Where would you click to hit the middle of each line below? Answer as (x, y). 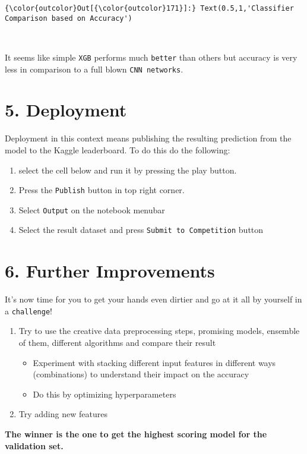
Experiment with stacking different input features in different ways (154, 362)
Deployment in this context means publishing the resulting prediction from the (148, 138)
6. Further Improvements (110, 271)
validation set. (34, 445)
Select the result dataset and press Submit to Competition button (141, 230)
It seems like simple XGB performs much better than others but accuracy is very (151, 57)
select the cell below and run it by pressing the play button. (128, 170)
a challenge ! (29, 310)
